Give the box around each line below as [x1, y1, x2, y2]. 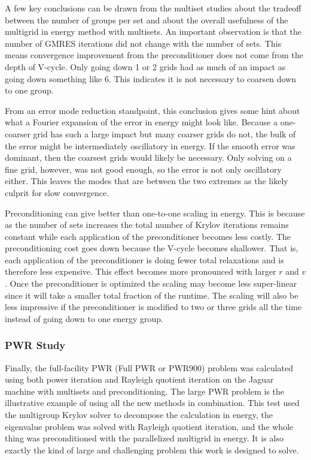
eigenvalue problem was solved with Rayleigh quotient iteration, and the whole [5, 420, 294, 432]
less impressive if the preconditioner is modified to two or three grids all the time [5, 300, 302, 313]
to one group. [5, 84, 54, 97]
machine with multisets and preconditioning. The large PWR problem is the [5, 384, 285, 397]
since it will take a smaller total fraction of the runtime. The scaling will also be [5, 288, 298, 301]
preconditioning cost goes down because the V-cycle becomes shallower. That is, [5, 242, 298, 254]
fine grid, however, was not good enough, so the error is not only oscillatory [5, 163, 282, 175]
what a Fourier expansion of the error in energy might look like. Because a [5, 116, 278, 128]
